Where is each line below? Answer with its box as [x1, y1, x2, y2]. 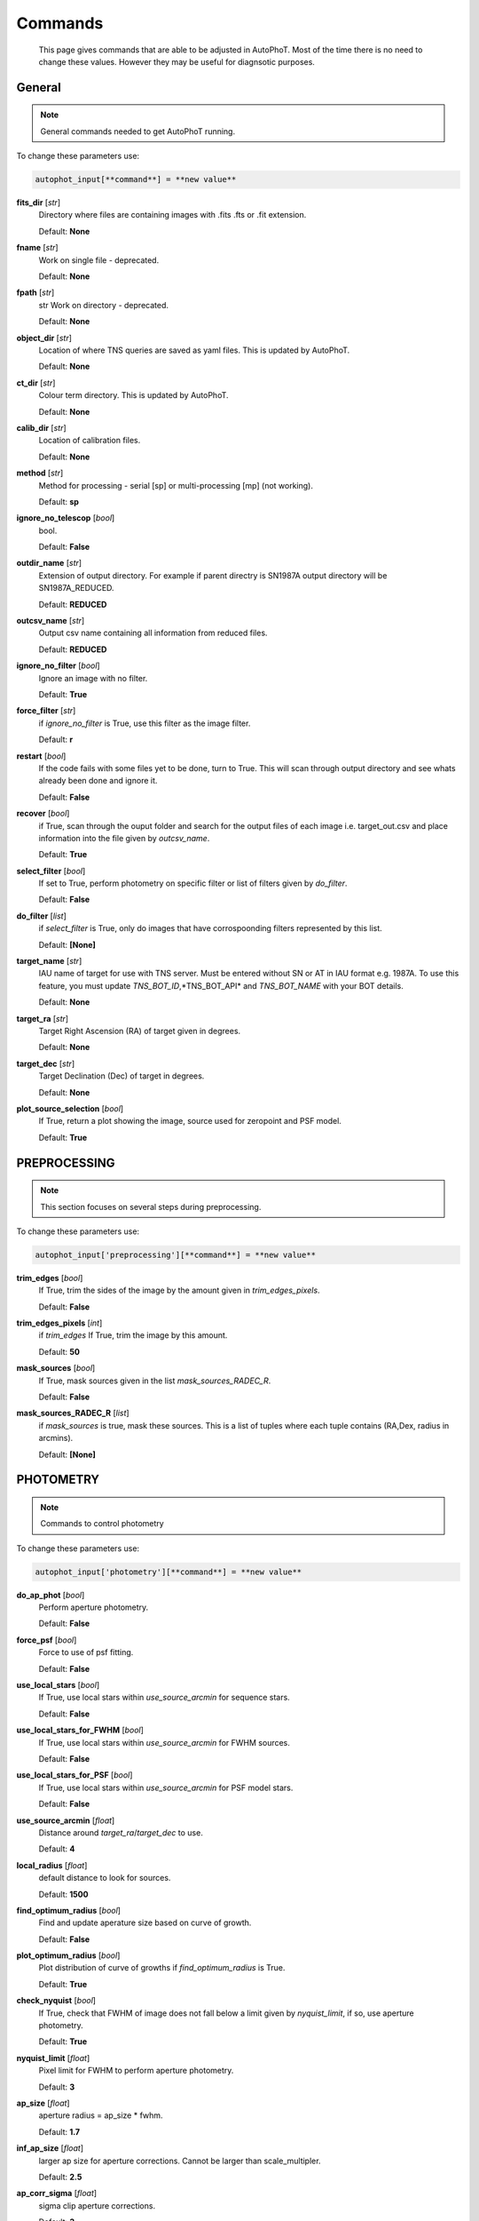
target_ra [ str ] [16, 1013, 69, 1023]
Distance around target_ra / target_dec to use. [38, 1827, 203, 1838]
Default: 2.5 [38, 2171, 82, 2182]
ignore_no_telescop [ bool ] [16, 513, 115, 523]
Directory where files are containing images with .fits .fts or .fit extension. [38, 210, 307, 220]
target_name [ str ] [16, 956, 82, 967]
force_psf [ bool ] [16, 1635, 77, 1645]
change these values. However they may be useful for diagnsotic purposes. [38, 56, 315, 67]
